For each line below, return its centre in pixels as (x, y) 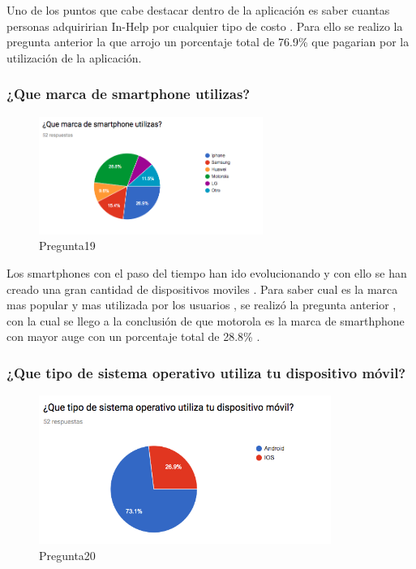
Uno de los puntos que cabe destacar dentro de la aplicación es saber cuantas (198, 10)
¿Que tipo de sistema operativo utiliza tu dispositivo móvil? (206, 372)
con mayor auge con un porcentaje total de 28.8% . (133, 336)
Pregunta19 (67, 246)
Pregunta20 (67, 555)
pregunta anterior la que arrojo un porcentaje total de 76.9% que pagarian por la (208, 42)
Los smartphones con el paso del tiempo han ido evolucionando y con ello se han (207, 273)
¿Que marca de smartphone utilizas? (129, 94)
